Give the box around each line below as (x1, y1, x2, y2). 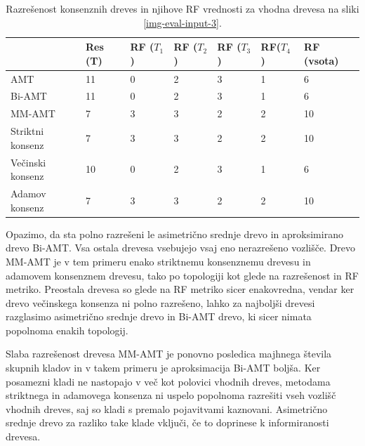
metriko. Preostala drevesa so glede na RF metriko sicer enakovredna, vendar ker (6, 282, 354, 296)
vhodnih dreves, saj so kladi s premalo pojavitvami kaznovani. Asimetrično (6, 401, 328, 416)
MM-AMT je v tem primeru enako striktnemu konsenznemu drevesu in (6, 254, 311, 268)
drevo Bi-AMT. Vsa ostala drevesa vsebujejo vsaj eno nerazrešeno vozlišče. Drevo (6, 240, 356, 255)
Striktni (11, 124, 44, 138)
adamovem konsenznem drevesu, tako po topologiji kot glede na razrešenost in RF (6, 268, 359, 282)
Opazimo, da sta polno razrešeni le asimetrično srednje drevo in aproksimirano (6, 226, 343, 241)
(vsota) (304, 53, 339, 67)
